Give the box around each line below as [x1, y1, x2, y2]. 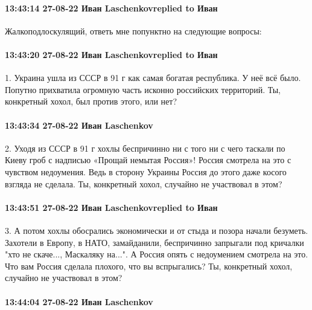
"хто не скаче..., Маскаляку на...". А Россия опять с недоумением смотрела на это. [5, 248, 308, 260]
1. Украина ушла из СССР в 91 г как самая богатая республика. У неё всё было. [5, 71, 301, 84]
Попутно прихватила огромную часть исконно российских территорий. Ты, [5, 83, 281, 95]
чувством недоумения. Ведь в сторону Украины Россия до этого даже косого [5, 165, 287, 178]
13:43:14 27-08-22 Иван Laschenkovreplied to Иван [5, 1, 218, 14]
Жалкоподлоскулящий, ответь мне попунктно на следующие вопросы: [5, 24, 262, 37]
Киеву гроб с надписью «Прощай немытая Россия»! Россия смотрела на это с [5, 153, 291, 166]
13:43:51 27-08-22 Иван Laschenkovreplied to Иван [5, 201, 218, 213]
